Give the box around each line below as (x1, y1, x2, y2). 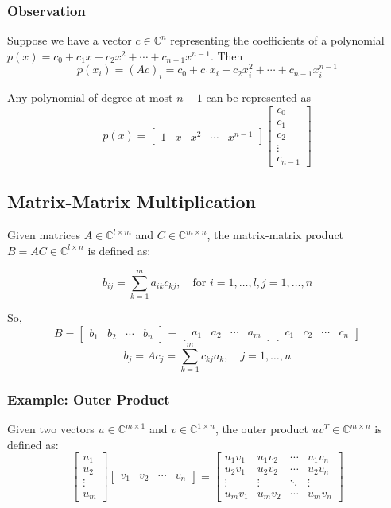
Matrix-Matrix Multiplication (7, 189, 257, 214)
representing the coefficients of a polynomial (170, 32, 385, 48)
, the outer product (215, 421, 309, 437)
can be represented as (206, 89, 312, 106)
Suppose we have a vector (7, 32, 132, 48)
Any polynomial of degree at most (7, 89, 173, 106)
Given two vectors (7, 421, 95, 437)
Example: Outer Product (7, 390, 170, 409)
